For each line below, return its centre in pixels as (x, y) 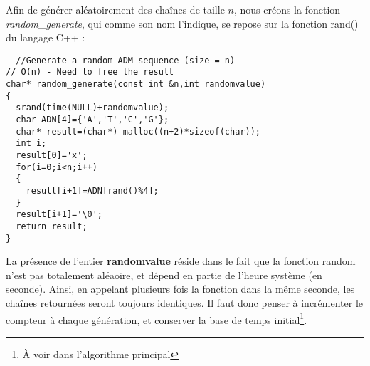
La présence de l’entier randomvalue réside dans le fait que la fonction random (181, 261)
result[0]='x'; (52, 156)
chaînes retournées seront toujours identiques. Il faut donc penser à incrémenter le (184, 303)
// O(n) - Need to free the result (90, 72)
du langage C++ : (46, 37)
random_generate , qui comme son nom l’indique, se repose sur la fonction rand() (182, 23)
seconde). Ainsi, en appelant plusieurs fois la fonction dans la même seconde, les (180, 289)
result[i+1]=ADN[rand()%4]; (92, 191)
